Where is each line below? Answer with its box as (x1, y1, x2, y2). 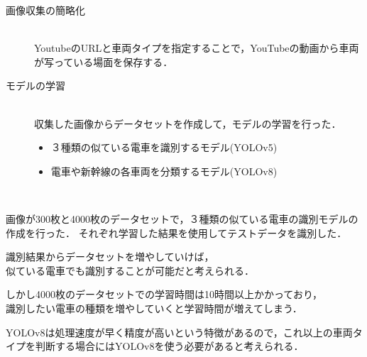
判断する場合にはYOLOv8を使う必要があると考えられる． (35, 339, 304, 353)
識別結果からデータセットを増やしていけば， (6, 249, 214, 264)
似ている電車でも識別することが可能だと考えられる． (6, 263, 254, 278)
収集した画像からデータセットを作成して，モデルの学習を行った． (34, 116, 341, 131)
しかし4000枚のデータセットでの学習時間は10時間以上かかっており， (6, 287, 322, 302)
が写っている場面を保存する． (34, 54, 173, 69)
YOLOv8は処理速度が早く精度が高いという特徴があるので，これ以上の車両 (6, 324, 353, 339)
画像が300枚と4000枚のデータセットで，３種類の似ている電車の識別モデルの (6, 211, 358, 226)
